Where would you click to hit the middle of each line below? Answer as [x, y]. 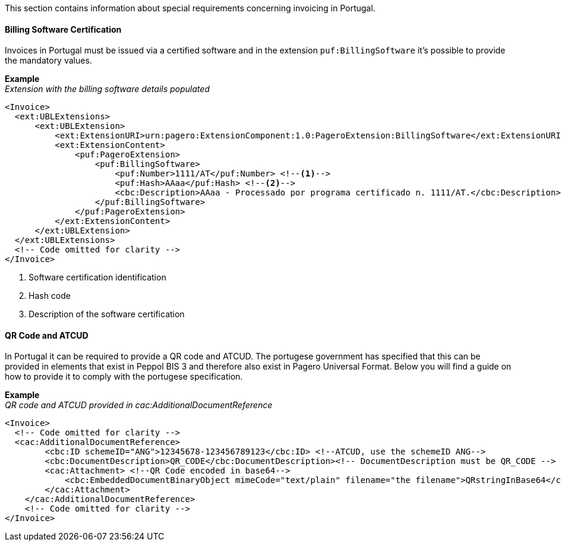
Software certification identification [97, 277]
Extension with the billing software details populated [107, 89]
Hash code [50, 296]
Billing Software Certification [63, 29]
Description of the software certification [107, 314]
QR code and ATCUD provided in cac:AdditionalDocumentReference [139, 405]
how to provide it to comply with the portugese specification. [124, 377]
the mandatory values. [48, 61]
